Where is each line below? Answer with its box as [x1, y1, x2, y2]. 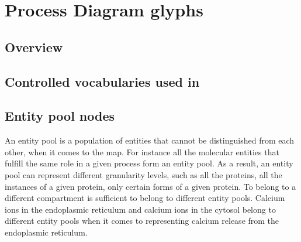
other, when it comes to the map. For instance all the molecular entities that [5, 145, 279, 158]
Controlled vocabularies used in [5, 72, 200, 90]
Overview [5, 38, 63, 56]
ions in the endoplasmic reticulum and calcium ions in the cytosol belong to [5, 203, 276, 215]
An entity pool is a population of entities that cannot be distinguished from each [5, 134, 295, 146]
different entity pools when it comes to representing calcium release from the [5, 214, 279, 227]
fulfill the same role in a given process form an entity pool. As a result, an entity [5, 157, 293, 169]
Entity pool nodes [5, 107, 115, 125]
